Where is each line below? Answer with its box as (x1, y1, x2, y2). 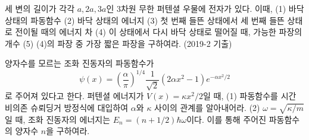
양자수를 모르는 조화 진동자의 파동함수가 (5, 57, 154, 69)
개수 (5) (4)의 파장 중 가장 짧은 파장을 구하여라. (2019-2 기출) (5, 37, 232, 49)
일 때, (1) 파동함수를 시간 (203, 90, 296, 102)
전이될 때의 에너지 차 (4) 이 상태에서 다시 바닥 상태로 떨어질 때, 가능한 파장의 (15, 26, 302, 38)
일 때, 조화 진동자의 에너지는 (5, 113, 111, 125)
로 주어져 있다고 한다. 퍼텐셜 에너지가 (5, 90, 144, 102)
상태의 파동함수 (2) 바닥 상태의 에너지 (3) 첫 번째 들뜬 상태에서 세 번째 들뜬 (5, 14, 285, 26)
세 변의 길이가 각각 (5, 2, 75, 14)
